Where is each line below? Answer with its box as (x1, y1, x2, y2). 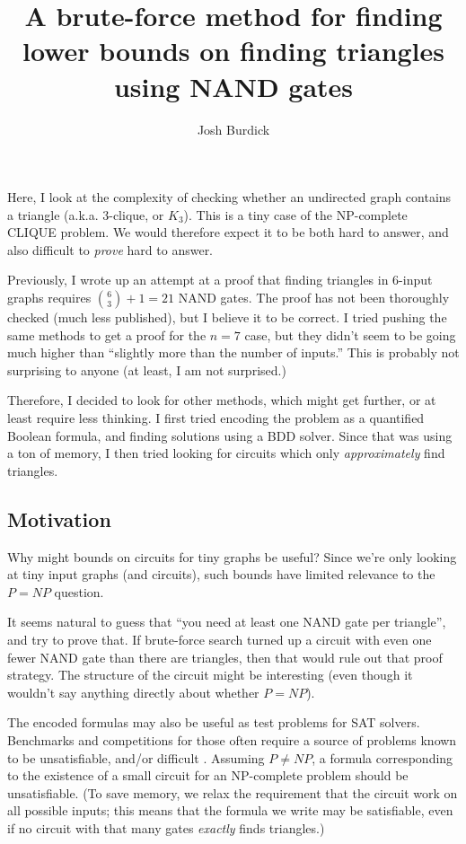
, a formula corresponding (312, 748, 453, 767)
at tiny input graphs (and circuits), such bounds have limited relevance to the (7, 565, 435, 584)
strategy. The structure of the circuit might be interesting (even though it (7, 665, 413, 684)
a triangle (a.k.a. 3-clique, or (7, 205, 164, 224)
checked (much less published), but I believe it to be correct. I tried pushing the (7, 308, 447, 327)
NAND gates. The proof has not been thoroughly (178, 288, 450, 307)
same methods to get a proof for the (7, 325, 207, 344)
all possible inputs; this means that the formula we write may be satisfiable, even (7, 801, 453, 820)
